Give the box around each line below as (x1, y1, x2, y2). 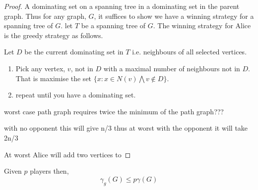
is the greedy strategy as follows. (4, 30, 103, 40)
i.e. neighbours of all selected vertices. (132, 47, 247, 57)
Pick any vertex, (15, 63, 65, 73)
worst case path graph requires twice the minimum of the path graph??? (4, 106, 224, 116)
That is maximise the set (15, 73, 92, 83)
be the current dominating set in (24, 47, 124, 57)
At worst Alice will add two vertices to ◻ (4, 149, 131, 159)
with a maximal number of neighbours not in (103, 63, 240, 73)
